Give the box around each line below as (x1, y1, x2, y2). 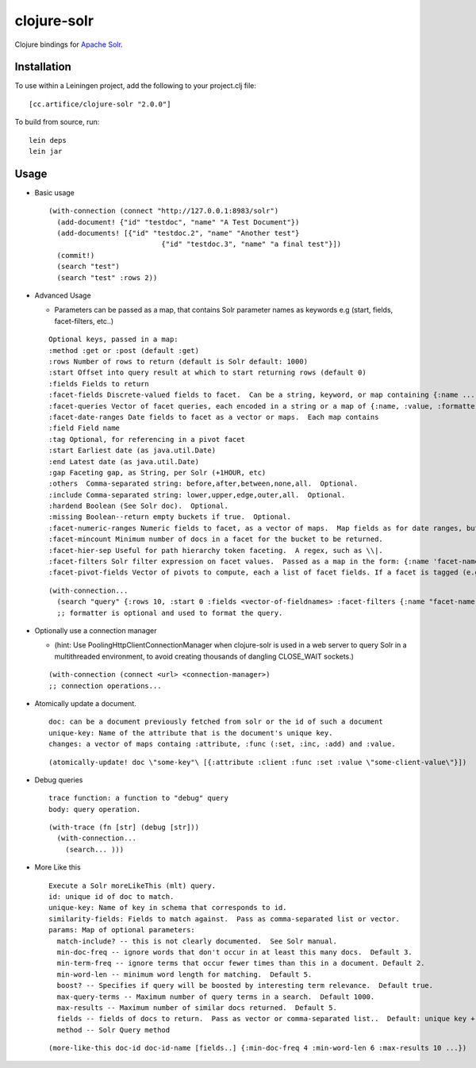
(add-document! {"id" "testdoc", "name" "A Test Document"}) (56, 217, 300, 226)
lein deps (29, 136, 67, 144)
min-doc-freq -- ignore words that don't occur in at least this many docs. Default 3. (56, 947, 413, 956)
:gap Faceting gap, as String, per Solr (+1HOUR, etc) (48, 468, 267, 477)
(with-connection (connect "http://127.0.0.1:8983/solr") (48, 206, 279, 216)
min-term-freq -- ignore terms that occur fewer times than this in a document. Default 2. (56, 959, 425, 968)
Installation (14, 60, 71, 74)
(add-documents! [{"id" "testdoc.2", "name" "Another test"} (56, 229, 300, 238)
